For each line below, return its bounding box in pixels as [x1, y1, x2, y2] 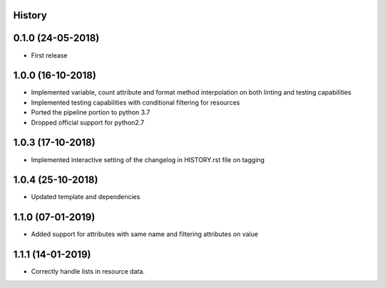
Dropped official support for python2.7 [31, 118, 145, 127]
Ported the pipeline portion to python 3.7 [31, 108, 150, 117]
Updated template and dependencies [31, 193, 140, 201]
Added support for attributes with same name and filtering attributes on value [31, 230, 259, 238]
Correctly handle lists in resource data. [31, 267, 145, 276]
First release [31, 50, 68, 60]
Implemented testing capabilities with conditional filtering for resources [31, 98, 240, 107]
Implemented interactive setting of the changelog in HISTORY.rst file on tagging [31, 155, 265, 164]
